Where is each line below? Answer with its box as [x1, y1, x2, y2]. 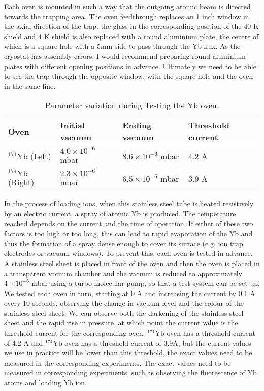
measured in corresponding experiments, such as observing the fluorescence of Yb [4, 367, 257, 378]
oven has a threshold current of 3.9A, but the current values [64, 337, 251, 348]
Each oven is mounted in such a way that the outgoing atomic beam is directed [4, 1, 251, 11]
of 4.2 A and [4, 337, 43, 348]
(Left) [30, 150, 51, 162]
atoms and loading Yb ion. [4, 377, 87, 388]
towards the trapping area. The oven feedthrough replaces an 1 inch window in [4, 11, 249, 21]
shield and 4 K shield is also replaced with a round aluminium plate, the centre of [4, 30, 259, 41]
